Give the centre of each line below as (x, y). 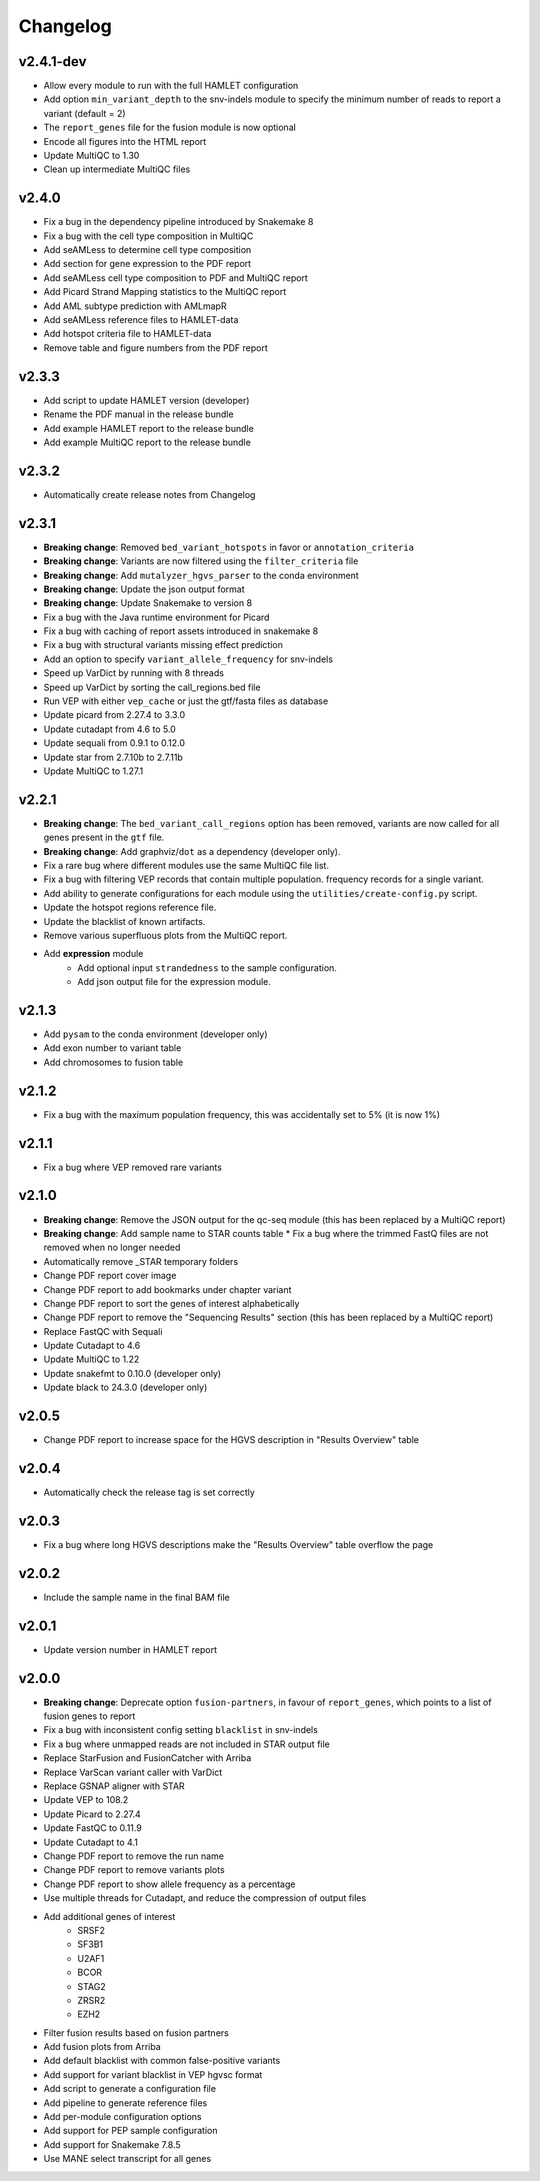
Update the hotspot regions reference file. (130, 907)
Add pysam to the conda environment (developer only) (156, 1034)
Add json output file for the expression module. (174, 982)
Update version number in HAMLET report (130, 1649)
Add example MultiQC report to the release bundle (147, 442)
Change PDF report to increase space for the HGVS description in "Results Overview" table (231, 1440)
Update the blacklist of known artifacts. (124, 921)
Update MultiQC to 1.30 (91, 156)
